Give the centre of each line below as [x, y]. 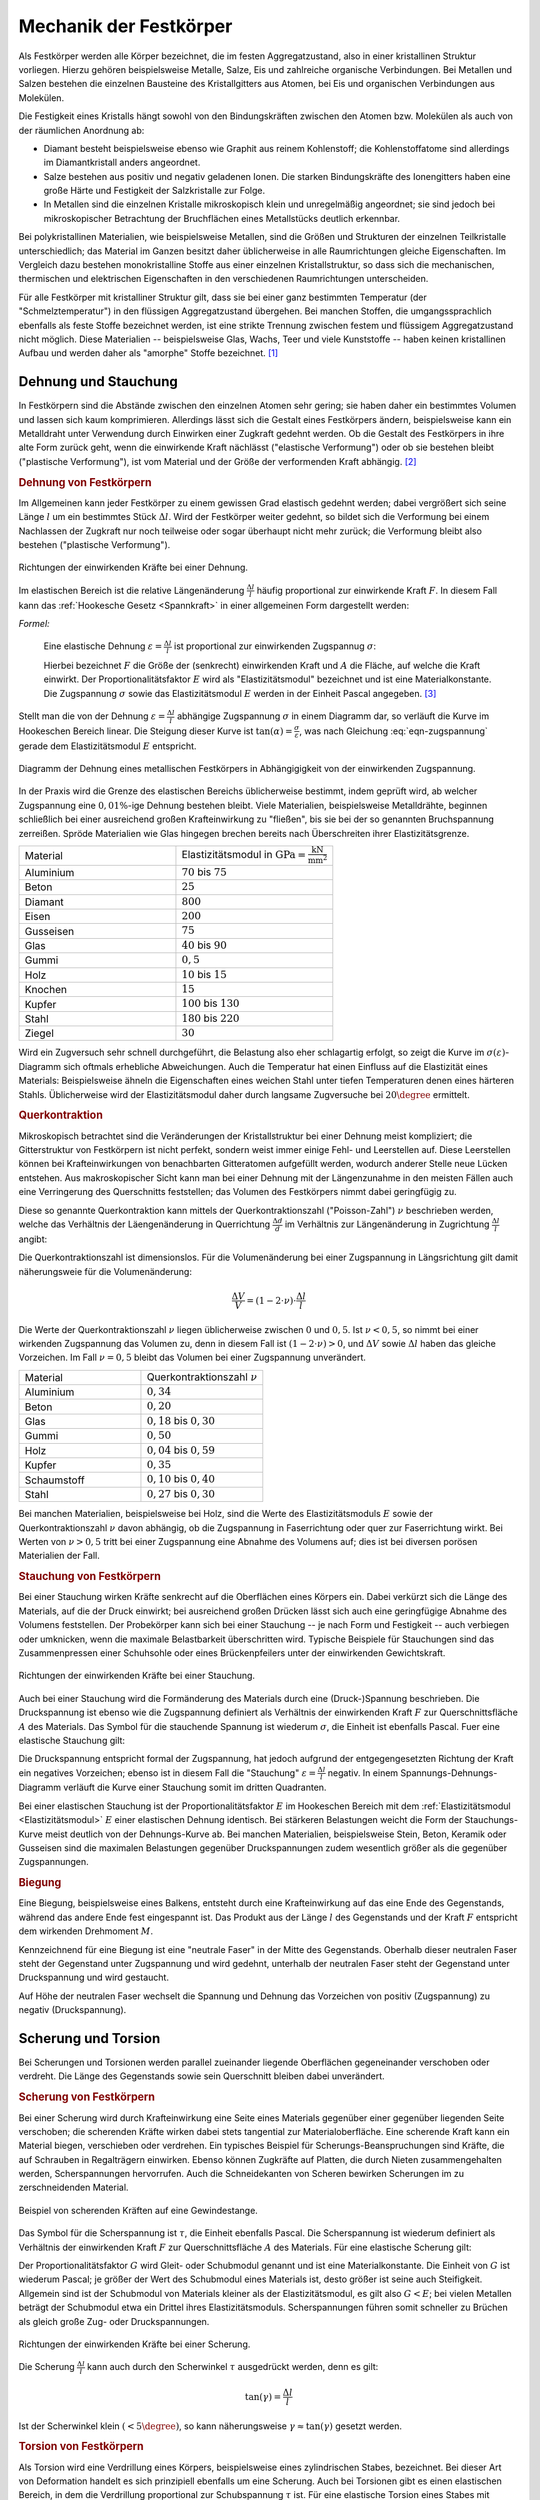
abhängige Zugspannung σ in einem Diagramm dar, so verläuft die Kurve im [333, 716]
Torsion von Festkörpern [81, 2447]
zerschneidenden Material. [73, 2187]
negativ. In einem [363, 1772]
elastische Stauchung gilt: [71, 1740]
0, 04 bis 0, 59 [180, 1450]
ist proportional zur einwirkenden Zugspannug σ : [275, 646]
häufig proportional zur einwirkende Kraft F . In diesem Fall [377, 590]
